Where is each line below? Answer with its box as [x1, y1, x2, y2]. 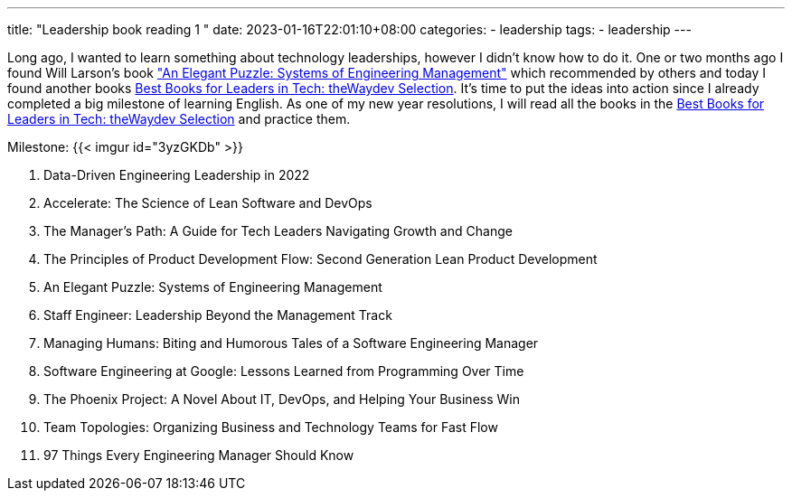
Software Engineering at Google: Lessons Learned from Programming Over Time [43, 363, 524, 379]
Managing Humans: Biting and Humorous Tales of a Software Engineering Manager [43, 335, 539, 351]
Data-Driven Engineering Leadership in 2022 [43, 167, 310, 183]
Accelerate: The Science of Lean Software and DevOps [43, 195, 372, 211]
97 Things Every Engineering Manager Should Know [43, 447, 354, 463]
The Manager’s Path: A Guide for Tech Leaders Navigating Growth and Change [43, 223, 513, 239]
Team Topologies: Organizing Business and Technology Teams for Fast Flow [43, 419, 498, 435]
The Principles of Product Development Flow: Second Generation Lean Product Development [43, 251, 598, 267]
